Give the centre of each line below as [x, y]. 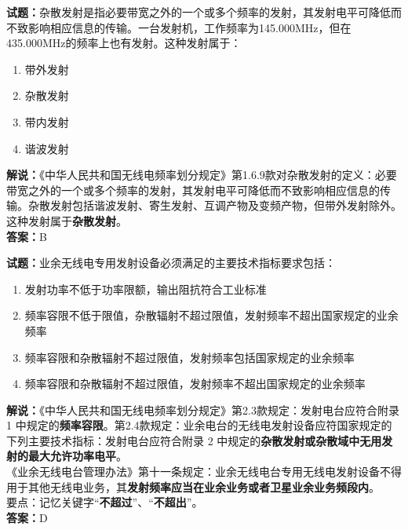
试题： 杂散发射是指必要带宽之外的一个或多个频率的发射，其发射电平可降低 [199, 12]
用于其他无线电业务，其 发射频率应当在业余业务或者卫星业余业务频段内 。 [193, 486]
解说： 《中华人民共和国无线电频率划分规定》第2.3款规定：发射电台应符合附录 [203, 409]
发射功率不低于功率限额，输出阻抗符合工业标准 [146, 289]
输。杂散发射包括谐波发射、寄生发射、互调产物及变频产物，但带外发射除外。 [204, 205]
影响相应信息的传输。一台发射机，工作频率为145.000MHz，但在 [189, 27]
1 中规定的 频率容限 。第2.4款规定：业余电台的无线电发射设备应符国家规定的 [199, 425]
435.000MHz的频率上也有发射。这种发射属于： [124, 43]
